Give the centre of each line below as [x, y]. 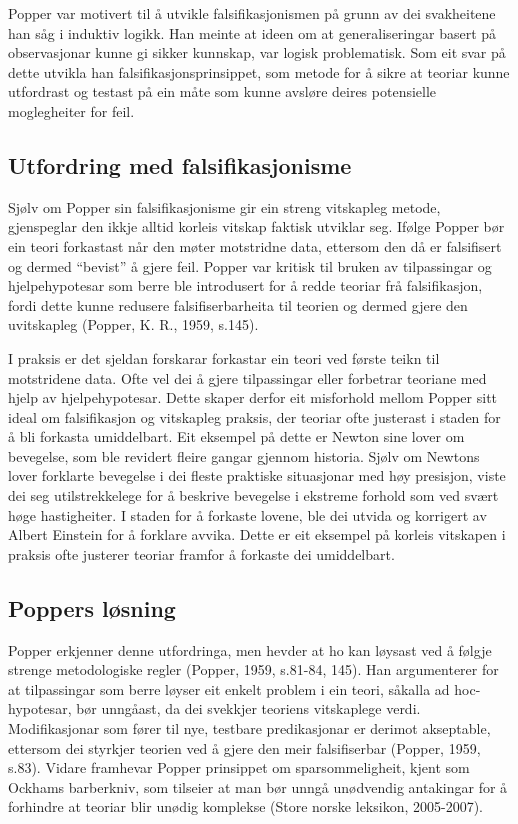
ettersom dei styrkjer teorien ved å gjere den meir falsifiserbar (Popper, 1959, [244, 747]
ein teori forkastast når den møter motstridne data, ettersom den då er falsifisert [255, 245]
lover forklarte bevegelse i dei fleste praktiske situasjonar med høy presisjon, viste [257, 475]
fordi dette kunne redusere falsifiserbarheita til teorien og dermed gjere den [238, 304]
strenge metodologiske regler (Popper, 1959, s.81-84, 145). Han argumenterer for [253, 669]
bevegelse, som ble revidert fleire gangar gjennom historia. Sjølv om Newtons [244, 455]
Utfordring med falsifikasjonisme [180, 164]
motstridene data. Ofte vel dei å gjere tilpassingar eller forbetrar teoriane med [247, 377]
